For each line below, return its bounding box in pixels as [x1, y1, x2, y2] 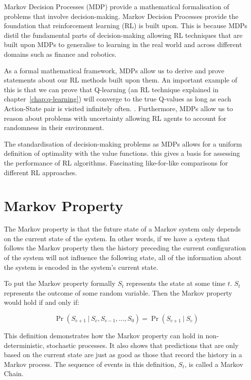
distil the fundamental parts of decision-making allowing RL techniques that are [4, 30, 243, 40]
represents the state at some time [126, 278, 226, 288]
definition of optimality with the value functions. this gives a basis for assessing [4, 148, 240, 158]
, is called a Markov [184, 359, 243, 369]
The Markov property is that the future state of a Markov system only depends [4, 224, 241, 234]
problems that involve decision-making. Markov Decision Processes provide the [4, 11, 239, 21]
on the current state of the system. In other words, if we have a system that [4, 233, 230, 243]
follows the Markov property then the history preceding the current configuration [4, 243, 246, 253]
